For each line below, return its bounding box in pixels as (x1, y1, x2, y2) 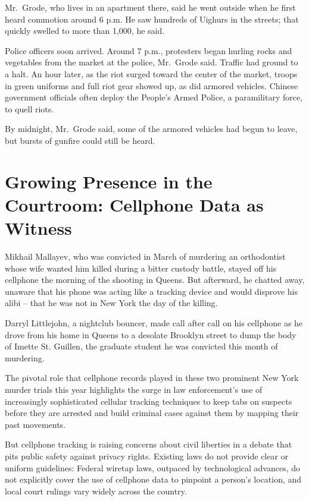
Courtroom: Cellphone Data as (5, 192, 264, 216)
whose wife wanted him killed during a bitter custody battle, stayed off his (5, 261, 277, 274)
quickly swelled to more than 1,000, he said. (5, 24, 165, 37)
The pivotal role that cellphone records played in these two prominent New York (5, 371, 299, 384)
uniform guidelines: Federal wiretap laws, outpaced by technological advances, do (5, 461, 301, 474)
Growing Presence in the (5, 169, 213, 193)
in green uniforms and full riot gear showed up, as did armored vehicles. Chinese (5, 79, 298, 92)
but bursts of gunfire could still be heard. (5, 134, 155, 146)
